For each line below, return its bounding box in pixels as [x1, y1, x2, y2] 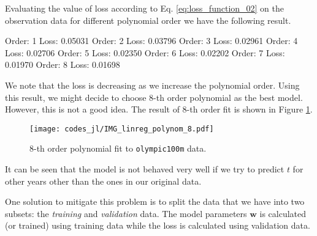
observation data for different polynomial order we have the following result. [5, 13, 291, 26]
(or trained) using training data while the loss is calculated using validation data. [5, 219, 310, 232]
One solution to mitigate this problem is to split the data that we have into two [5, 195, 305, 208]
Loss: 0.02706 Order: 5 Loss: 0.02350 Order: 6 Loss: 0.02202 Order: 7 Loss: [5, 46, 285, 59]
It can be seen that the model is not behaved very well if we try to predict [5, 163, 285, 175]
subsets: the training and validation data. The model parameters [5, 207, 247, 219]
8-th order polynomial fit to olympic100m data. [29, 142, 207, 155]
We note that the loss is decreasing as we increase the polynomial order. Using [5, 78, 300, 91]
